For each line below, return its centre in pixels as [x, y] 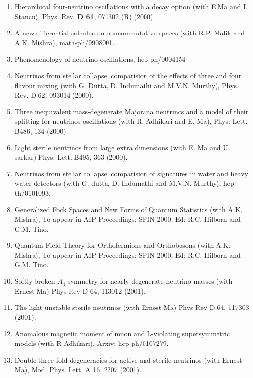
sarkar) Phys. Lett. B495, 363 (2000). [71, 157]
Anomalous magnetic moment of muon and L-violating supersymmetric [122, 333]
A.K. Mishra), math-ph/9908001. [65, 42]
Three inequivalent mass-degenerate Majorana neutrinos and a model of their [131, 111]
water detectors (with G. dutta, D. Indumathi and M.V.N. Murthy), [118, 183]
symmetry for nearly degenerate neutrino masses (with [150, 281]
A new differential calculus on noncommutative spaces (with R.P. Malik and [129, 33]
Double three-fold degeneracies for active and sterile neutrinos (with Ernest [128, 360]
